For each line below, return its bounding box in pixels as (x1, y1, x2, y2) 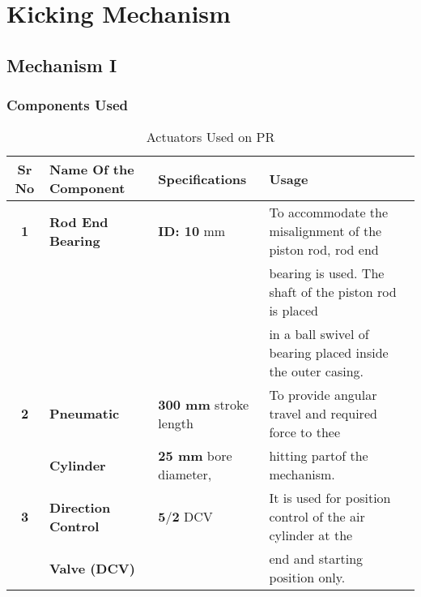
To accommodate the (269, 203, 389, 222)
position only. (269, 568, 346, 587)
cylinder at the (269, 526, 353, 545)
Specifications (158, 169, 247, 188)
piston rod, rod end (269, 240, 379, 260)
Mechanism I (6, 52, 117, 77)
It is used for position (269, 488, 391, 508)
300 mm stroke (158, 394, 249, 414)
